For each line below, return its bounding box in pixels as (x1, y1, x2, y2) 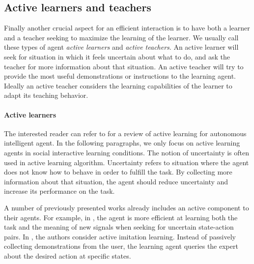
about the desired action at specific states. (4, 250, 131, 261)
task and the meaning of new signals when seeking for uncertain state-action (4, 222, 234, 232)
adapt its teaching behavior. (4, 90, 88, 100)
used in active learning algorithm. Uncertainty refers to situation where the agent (4, 157, 249, 167)
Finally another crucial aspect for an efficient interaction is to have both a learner (4, 23, 250, 33)
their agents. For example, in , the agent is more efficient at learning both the (4, 212, 238, 222)
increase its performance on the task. (4, 186, 115, 196)
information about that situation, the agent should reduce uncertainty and (4, 176, 228, 186)
